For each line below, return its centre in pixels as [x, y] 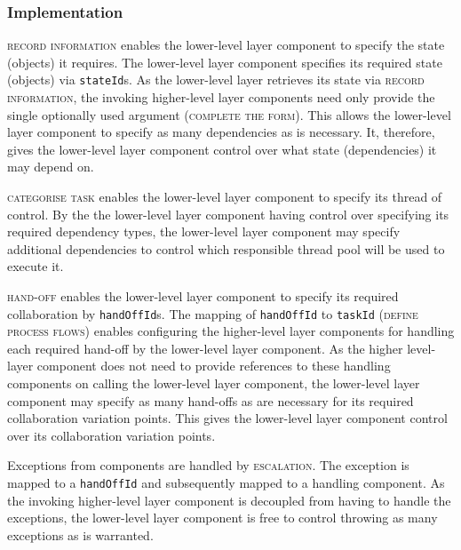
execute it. [36, 266]
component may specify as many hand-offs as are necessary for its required [211, 400]
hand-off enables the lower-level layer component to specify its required [203, 296]
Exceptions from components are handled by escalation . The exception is [208, 465]
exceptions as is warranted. [80, 534]
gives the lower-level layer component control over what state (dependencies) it [222, 149]
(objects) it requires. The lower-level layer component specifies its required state [225, 62]
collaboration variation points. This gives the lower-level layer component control [227, 418]
